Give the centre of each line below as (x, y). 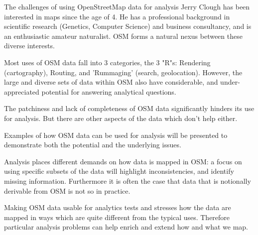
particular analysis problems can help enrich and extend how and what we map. (126, 227)
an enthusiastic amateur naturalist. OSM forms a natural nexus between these (123, 36)
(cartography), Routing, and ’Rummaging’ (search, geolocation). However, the (123, 72)
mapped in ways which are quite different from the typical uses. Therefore (117, 217)
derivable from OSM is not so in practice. (67, 190)
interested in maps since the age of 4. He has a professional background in (117, 16)
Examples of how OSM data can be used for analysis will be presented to (116, 135)
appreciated (22, 91)
